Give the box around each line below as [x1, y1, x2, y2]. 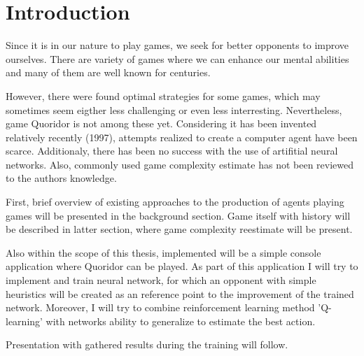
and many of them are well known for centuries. [6, 65, 211, 80]
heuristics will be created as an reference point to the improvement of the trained [6, 286, 354, 301]
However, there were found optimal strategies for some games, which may [6, 88, 321, 103]
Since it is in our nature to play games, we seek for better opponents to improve [6, 38, 349, 52]
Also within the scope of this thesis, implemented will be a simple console [6, 245, 321, 259]
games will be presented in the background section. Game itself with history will [6, 208, 351, 222]
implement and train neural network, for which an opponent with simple [6, 273, 316, 287]
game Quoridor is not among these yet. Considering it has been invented [6, 116, 317, 131]
